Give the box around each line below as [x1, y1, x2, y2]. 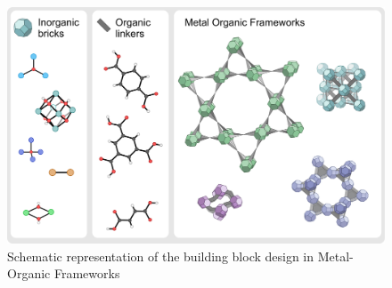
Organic [7, 264, 51, 283]
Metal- [317, 246, 354, 265]
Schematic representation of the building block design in [7, 246, 314, 265]
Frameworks [53, 264, 120, 283]
